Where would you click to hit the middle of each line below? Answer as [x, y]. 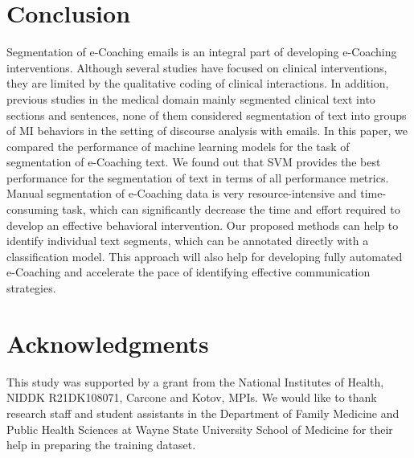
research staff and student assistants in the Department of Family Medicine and [203, 413]
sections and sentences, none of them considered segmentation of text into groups [207, 115]
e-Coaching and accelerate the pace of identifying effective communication [189, 272]
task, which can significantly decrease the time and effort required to [231, 209]
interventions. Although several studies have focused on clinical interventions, [197, 67]
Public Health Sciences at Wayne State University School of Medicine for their [200, 429]
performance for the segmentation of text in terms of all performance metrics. [198, 177]
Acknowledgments [108, 343]
